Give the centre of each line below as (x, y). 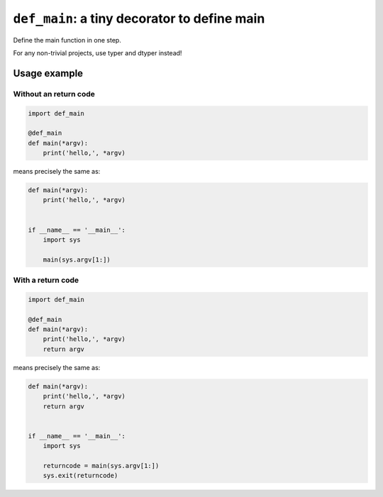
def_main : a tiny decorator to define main (139, 18)
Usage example (48, 73)
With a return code (46, 280)
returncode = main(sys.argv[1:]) (101, 465)
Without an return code (54, 94)
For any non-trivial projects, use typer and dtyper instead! (98, 52)
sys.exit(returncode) (81, 476)
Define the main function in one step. (67, 40)
